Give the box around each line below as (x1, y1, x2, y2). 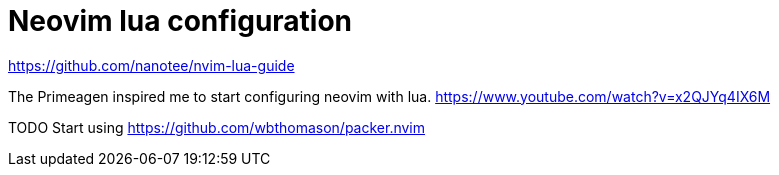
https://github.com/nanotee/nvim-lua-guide (8, 56, 295, 74)
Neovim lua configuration (8, 4, 353, 38)
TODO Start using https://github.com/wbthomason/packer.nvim (8, 118, 426, 136)
